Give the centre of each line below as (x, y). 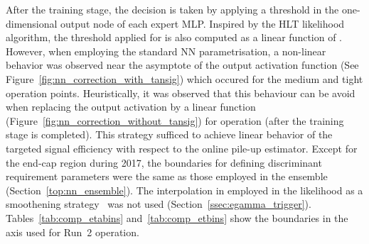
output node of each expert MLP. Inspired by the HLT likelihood (203, 23)
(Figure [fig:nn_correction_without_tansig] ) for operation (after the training (175, 120)
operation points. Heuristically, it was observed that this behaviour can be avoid (181, 93)
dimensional (32, 23)
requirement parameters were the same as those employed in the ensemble (167, 176)
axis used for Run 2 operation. (73, 232)
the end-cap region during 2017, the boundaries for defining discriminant (164, 162)
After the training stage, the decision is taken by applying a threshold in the (172, 9)
